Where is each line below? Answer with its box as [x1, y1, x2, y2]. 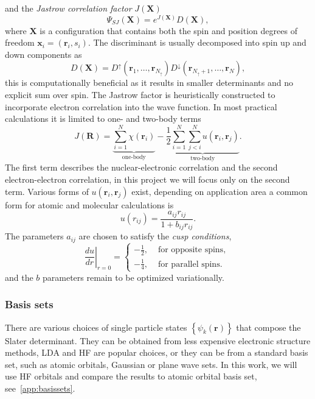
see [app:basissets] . [5, 381, 75, 394]
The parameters [5, 230, 64, 242]
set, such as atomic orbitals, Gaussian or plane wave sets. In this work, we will [5, 358, 297, 370]
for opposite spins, [157, 245, 226, 255]
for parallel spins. [157, 260, 223, 269]
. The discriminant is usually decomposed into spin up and [88, 36, 306, 49]
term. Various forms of [5, 185, 89, 197]
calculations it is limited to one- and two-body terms [5, 112, 201, 125]
